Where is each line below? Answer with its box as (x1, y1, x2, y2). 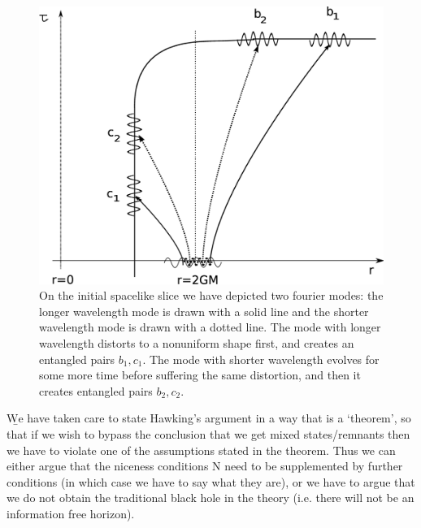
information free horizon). (7, 504, 135, 522)
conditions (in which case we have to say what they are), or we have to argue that (7, 473, 415, 490)
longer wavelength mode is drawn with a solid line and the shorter (39, 302, 369, 319)
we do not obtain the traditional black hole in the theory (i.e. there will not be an (7, 489, 414, 506)
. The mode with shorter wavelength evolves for (142, 350, 380, 367)
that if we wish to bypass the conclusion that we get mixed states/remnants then (7, 425, 410, 442)
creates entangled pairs (39, 382, 153, 399)
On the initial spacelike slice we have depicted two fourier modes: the (39, 287, 384, 304)
